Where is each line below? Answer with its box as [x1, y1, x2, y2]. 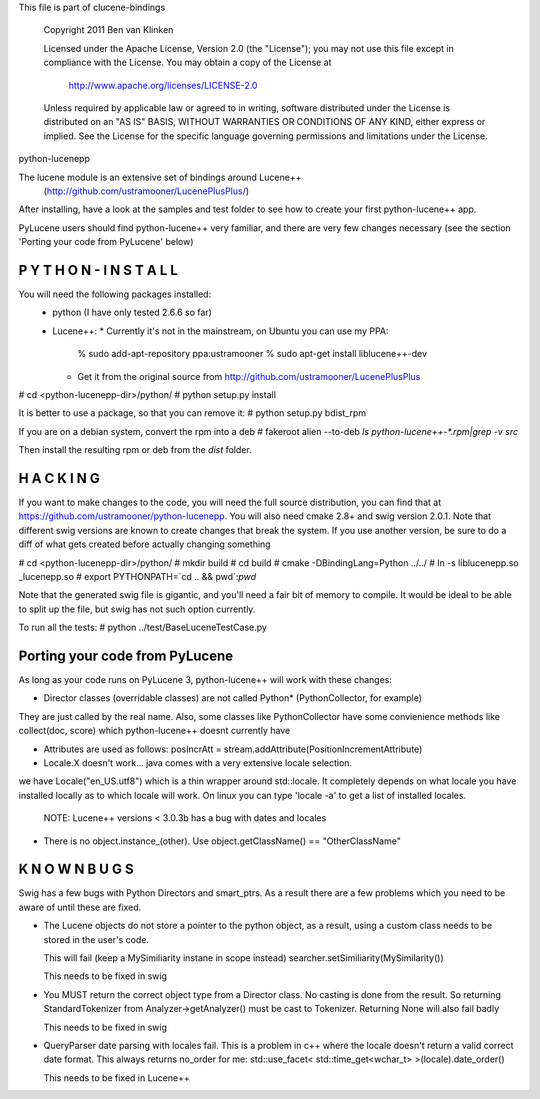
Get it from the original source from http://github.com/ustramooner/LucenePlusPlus [77, 370, 421, 382]
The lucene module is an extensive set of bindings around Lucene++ [18, 171, 302, 183]
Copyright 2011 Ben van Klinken [43, 24, 174, 36]
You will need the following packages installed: [18, 288, 212, 300]
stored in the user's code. [43, 933, 150, 945]
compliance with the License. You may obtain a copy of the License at [43, 56, 332, 69]
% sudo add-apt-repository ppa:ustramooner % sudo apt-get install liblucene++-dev [77, 348, 428, 360]
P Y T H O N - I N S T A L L [18, 261, 179, 279]
